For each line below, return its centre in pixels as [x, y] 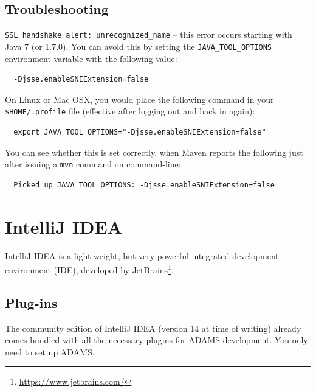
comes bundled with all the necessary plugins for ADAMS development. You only [156, 340]
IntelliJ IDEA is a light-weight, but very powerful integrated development [142, 255]
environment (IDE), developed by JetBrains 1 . [89, 269]
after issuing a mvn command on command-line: [93, 164]
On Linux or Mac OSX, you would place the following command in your [139, 99]
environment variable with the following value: [91, 58]
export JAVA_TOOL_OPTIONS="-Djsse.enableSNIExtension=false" [140, 132]
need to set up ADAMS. [50, 352]
